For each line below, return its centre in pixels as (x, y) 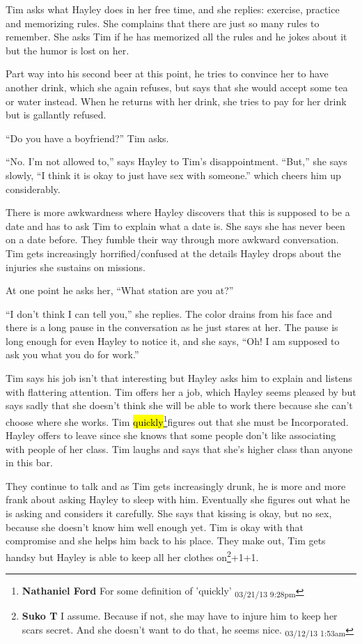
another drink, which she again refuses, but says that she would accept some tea (177, 87)
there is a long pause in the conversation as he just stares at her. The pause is (172, 327)
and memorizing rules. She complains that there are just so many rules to (163, 23)
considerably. (33, 189)
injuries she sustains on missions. (76, 267)
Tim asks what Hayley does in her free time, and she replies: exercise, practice (173, 9)
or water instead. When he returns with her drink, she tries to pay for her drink (176, 101)
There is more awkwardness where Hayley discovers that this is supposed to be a (178, 212)
